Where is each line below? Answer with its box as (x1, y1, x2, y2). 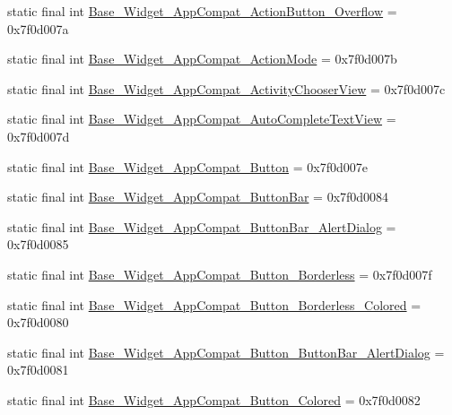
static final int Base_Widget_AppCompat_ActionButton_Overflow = (7, 2, 397, 20)
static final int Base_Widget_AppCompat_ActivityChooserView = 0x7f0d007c (7, 79, 446, 98)
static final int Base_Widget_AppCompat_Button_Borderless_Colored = (7, 295, 422, 314)
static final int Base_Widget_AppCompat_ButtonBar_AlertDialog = (7, 217, 396, 236)
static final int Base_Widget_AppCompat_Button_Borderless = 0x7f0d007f (7, 264, 432, 283)
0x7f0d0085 (7, 235, 69, 254)
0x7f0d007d (7, 126, 70, 145)
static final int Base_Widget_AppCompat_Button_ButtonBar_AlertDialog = (7, 342, 445, 361)
